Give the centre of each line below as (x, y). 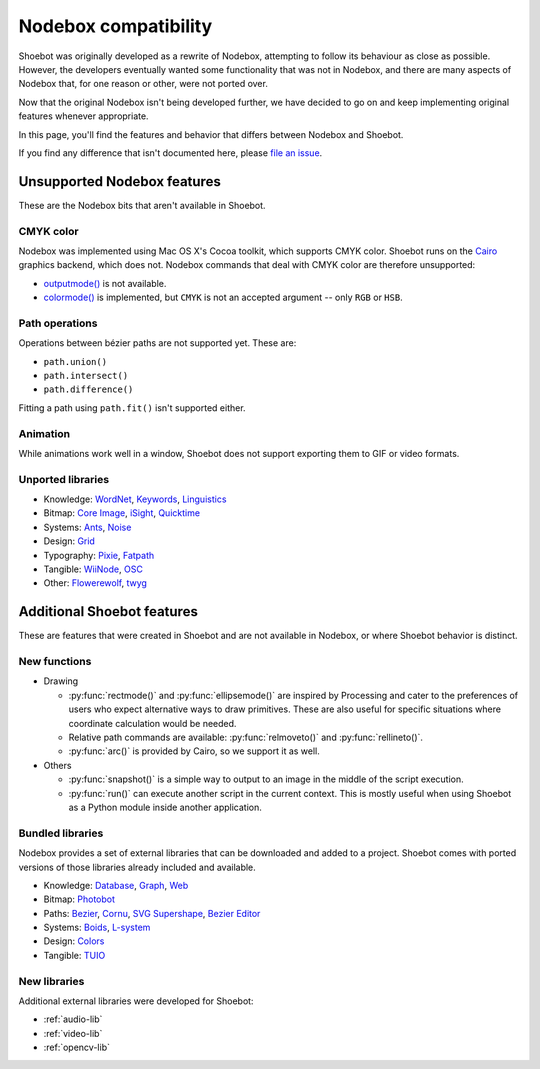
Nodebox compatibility (115, 26)
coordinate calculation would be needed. (152, 723)
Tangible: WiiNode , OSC (93, 569)
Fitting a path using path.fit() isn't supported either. (132, 407)
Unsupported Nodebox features (120, 181)
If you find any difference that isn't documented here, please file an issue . (170, 152)
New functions (55, 662)
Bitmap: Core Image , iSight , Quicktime (121, 513)
